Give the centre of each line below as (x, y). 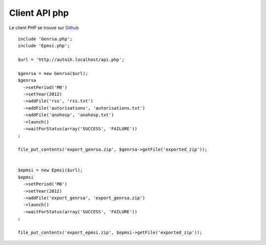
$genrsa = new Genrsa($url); (53, 73)
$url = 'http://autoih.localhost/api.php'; (71, 60)
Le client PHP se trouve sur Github (44, 28)
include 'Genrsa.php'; (45, 39)
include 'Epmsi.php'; (44, 46)
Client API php (39, 13)
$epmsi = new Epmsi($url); (50, 170)
